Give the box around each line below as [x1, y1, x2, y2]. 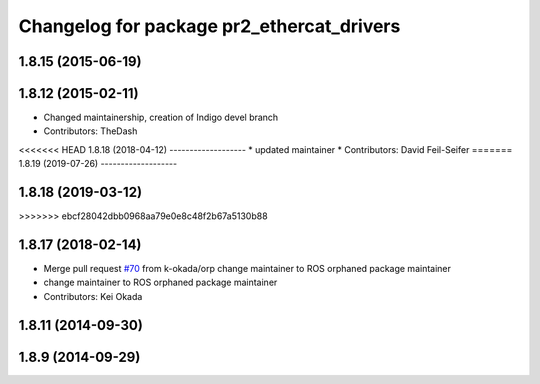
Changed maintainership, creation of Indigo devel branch [43, 111, 279, 124]
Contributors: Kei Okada [43, 290, 143, 302]
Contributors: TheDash [43, 125, 138, 137]
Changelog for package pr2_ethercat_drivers [18, 15, 401, 37]
